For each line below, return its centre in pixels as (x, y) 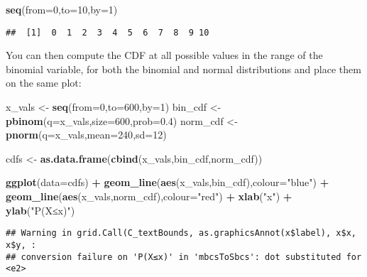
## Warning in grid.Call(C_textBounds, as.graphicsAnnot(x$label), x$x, (181, 233)
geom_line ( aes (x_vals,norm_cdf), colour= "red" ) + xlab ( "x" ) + (149, 196)
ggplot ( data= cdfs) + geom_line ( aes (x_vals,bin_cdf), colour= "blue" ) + (168, 182)
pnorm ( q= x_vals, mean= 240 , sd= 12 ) (86, 135)
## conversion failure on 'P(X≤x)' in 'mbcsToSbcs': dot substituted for (184, 257)
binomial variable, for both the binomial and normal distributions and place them (183, 69)
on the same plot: (44, 83)
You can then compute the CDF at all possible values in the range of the (164, 55)
